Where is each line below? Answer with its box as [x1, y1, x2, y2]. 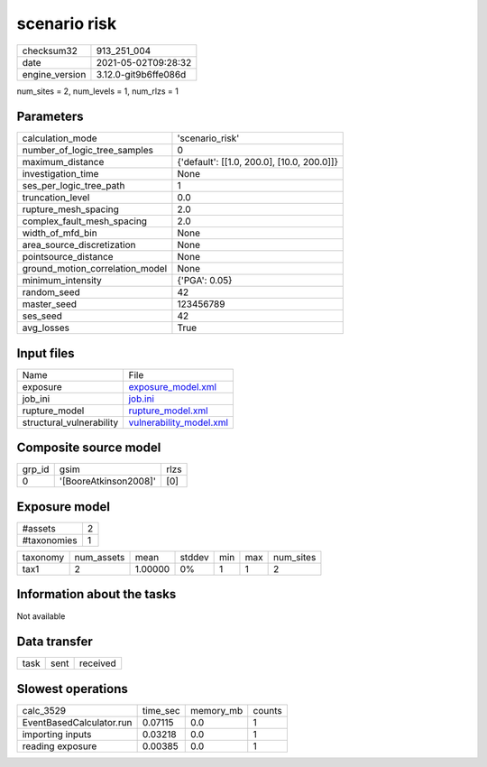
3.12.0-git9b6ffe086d [96, 68, 187, 80]
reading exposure [22, 740, 97, 753]
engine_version [22, 68, 87, 80]
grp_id [22, 463, 50, 476]
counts [253, 704, 283, 716]
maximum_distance [22, 156, 105, 169]
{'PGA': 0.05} [177, 274, 233, 287]
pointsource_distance [22, 251, 114, 263]
